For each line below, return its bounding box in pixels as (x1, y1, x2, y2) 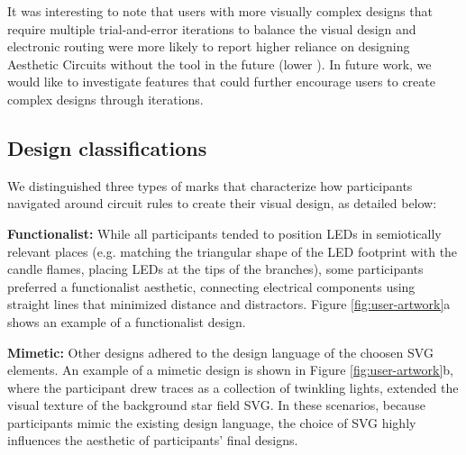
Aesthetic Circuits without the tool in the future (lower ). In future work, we (7, 54, 432, 73)
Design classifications (7, 133, 207, 161)
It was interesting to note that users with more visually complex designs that (7, 2, 433, 20)
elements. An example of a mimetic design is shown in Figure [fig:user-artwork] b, (7, 360, 453, 379)
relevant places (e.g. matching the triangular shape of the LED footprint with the (7, 241, 458, 260)
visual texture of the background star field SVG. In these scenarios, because (7, 396, 425, 414)
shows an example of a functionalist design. (7, 312, 246, 331)
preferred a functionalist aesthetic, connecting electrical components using (7, 277, 416, 296)
